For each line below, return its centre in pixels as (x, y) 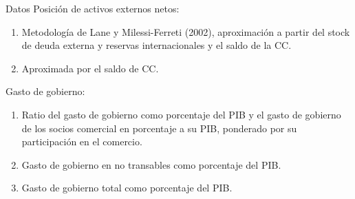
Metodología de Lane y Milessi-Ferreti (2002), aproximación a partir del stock (186, 31)
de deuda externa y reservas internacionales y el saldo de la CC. (157, 45)
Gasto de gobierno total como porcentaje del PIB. (127, 188)
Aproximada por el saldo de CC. (90, 68)
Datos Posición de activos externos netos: (93, 8)
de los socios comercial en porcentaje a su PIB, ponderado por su (159, 128)
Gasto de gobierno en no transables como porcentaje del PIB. (151, 164)
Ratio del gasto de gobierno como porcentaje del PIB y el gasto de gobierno (181, 114)
